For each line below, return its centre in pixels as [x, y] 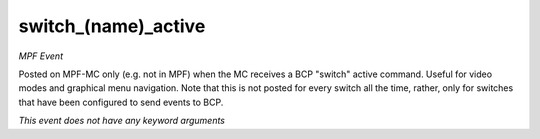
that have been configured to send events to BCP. [121, 102]
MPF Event [41, 56]
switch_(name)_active [112, 26]
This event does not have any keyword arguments [121, 121]
